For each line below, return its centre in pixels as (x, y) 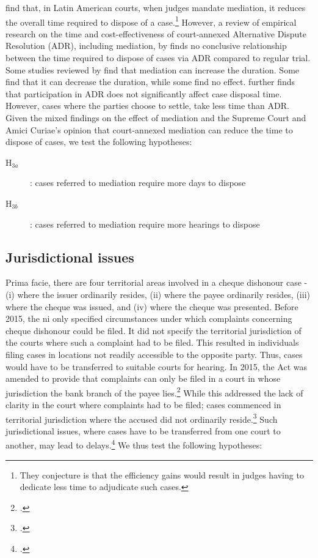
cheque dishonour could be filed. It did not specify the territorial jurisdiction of (154, 330)
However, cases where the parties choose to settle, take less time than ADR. (147, 106)
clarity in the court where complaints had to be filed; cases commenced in (143, 404)
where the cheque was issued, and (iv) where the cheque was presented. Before (152, 306)
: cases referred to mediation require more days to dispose (138, 183)
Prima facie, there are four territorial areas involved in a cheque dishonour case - (157, 282)
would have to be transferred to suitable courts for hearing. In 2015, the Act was (157, 366)
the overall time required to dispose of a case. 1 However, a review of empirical (151, 21)
